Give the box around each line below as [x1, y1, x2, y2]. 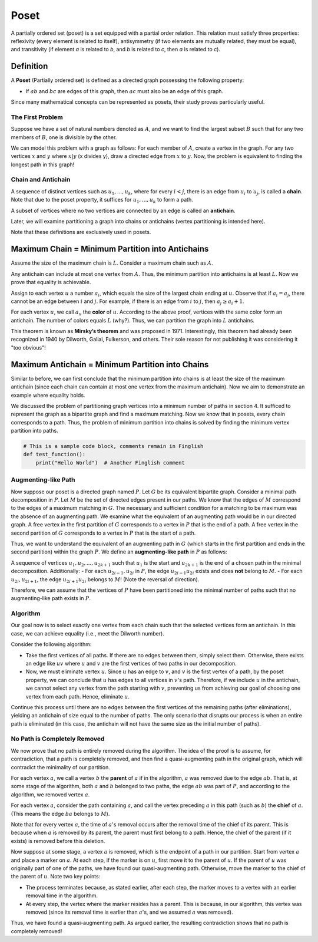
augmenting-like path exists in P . [11, 595, 91, 602]
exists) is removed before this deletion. [11, 837, 105, 844]
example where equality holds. [11, 391, 85, 398]
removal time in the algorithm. [25, 892, 98, 899]
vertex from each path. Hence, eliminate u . [25, 693, 130, 700]
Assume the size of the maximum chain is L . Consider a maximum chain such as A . [11, 259, 213, 266]
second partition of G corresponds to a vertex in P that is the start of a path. [11, 529, 196, 536]
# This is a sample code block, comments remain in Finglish [23, 443, 204, 450]
